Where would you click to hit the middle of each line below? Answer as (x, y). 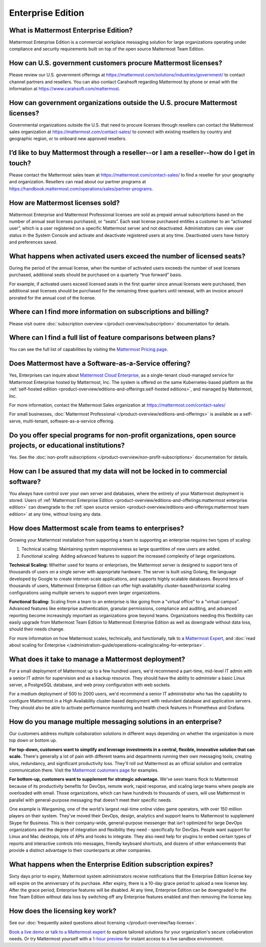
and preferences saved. (33, 242)
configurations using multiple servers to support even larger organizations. (85, 593)
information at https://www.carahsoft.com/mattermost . (65, 89)
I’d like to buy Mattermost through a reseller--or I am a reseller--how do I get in (132, 153)
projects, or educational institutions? (67, 445)
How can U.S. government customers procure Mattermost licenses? (116, 63)
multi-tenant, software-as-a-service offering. (69, 421)
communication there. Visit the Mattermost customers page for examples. (84, 770)
